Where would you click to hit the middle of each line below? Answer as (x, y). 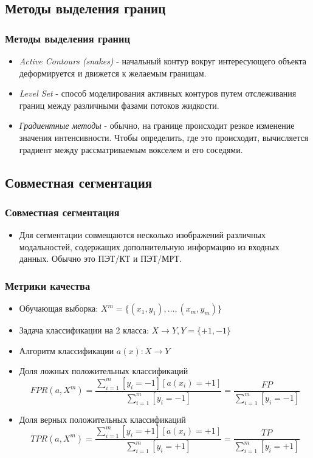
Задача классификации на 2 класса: (84, 330)
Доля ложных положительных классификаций (104, 371)
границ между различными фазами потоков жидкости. (119, 105)
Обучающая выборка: (59, 308)
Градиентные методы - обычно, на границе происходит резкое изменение (157, 125)
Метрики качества (48, 285)
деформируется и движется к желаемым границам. (113, 73)
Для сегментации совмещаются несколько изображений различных (142, 235)
